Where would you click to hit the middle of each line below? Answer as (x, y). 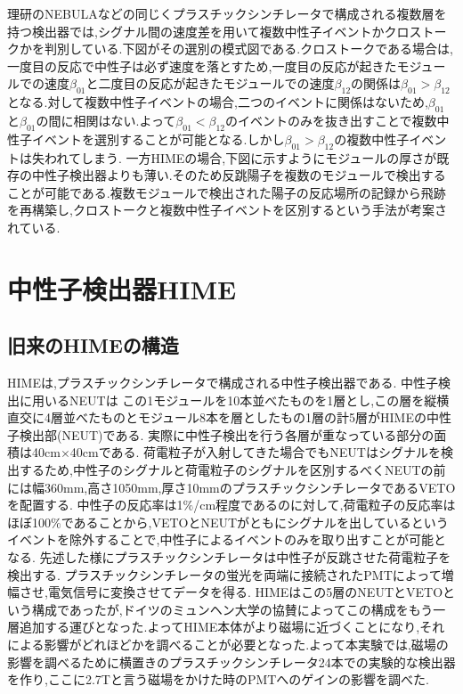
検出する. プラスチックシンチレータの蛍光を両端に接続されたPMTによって (224, 574)
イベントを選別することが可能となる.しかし (158, 139)
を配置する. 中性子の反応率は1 (95, 505)
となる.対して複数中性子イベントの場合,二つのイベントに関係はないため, (218, 102)
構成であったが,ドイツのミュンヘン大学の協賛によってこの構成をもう (232, 609)
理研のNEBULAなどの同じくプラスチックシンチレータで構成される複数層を (227, 13)
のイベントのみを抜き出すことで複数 (331, 120)
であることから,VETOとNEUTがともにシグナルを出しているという (255, 522)
